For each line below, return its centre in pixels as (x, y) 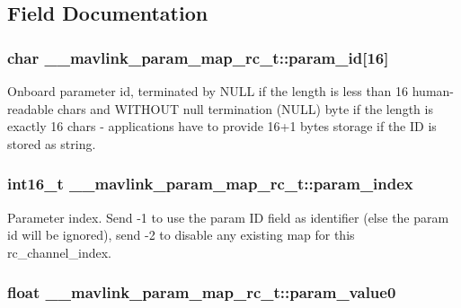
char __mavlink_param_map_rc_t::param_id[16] (198, 57)
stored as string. (52, 143)
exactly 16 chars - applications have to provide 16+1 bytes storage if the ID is (222, 126)
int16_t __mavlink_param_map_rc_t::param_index (210, 184)
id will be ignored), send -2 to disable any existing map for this (181, 235)
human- (433, 91)
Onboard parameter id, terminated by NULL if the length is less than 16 (208, 91)
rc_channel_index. (59, 252)
